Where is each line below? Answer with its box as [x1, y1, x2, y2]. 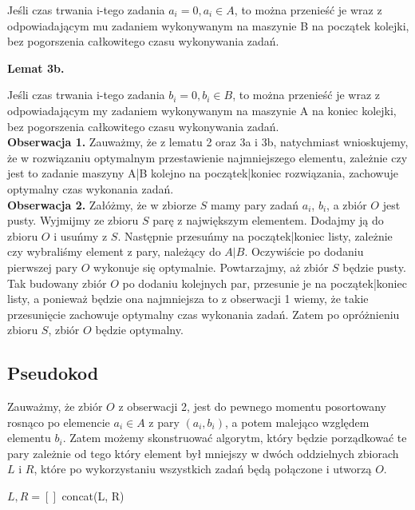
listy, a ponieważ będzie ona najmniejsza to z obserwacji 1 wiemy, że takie [7, 290, 369, 307]
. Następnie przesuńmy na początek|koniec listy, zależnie [117, 227, 393, 244]
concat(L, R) [61, 488, 125, 504]
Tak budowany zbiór [7, 274, 107, 291]
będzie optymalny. [95, 321, 184, 338]
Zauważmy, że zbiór [7, 398, 103, 415]
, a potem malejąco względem [225, 413, 370, 430]
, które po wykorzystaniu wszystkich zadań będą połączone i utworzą [34, 460, 372, 477]
